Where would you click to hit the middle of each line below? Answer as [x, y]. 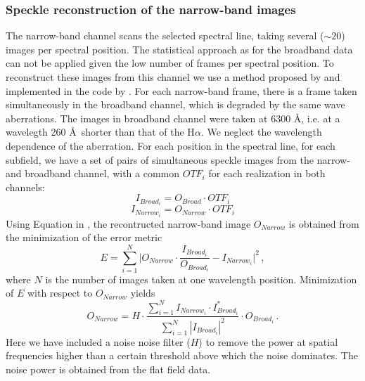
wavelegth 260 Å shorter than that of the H [100, 132]
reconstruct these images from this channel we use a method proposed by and [173, 77]
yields [143, 293]
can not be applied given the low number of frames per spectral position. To [170, 63]
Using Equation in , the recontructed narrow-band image [128, 223]
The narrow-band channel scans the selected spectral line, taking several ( [165, 35]
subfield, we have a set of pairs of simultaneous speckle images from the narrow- [178, 159]
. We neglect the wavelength [261, 132]
